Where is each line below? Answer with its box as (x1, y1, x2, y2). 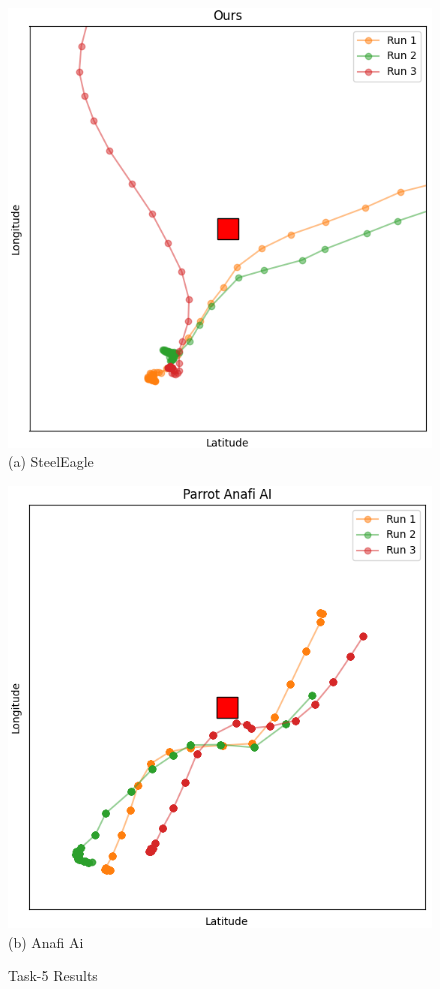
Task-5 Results (8, 965, 98, 986)
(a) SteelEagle (8, 451, 94, 472)
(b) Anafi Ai (8, 931, 84, 952)
